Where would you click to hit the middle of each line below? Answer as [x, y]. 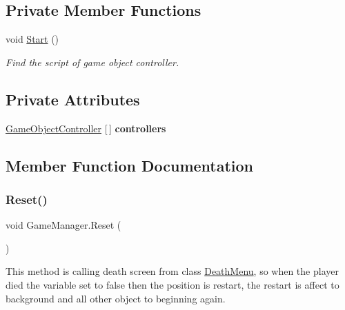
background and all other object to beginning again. [116, 298]
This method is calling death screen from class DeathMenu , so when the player [172, 271]
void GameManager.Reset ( [63, 225]
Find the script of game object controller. [92, 62]
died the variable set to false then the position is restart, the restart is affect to [172, 284]
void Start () [32, 39]
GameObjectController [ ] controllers [86, 128]
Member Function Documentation [130, 165]
